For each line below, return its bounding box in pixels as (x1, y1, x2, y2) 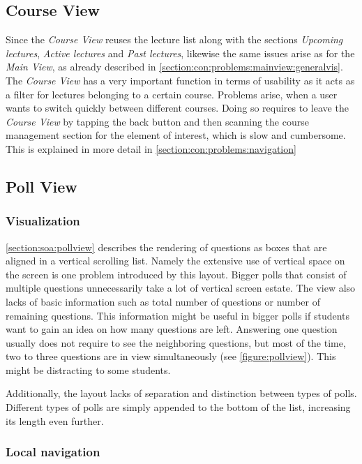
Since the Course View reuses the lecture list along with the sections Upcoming (6, 32, 343, 47)
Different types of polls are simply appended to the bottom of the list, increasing (6, 400, 351, 414)
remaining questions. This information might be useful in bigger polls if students (6, 308, 350, 322)
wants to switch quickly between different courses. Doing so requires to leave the (6, 100, 349, 115)
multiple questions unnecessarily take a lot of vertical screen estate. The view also (6, 280, 356, 295)
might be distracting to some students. (6, 362, 171, 377)
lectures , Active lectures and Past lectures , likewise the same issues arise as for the (6, 45, 355, 60)
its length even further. (6, 413, 104, 428)
